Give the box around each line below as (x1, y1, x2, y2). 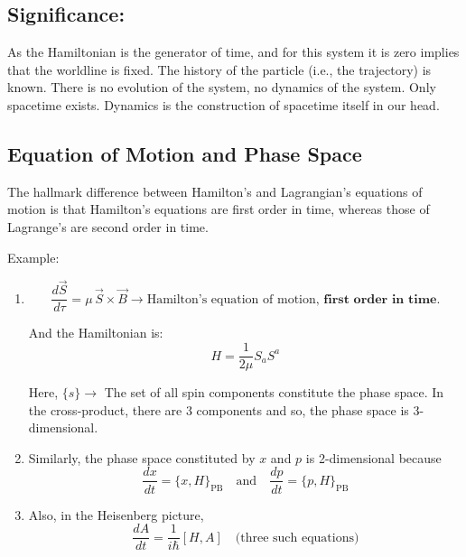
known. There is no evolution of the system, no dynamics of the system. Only (7, 78, 436, 97)
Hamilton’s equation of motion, (146, 292, 320, 306)
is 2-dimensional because (305, 448, 442, 467)
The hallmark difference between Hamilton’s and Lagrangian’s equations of (7, 181, 423, 200)
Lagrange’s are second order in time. (7, 217, 209, 236)
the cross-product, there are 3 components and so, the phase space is (28, 400, 409, 419)
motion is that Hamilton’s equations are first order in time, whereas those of (7, 200, 430, 218)
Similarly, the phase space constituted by (28, 448, 256, 467)
